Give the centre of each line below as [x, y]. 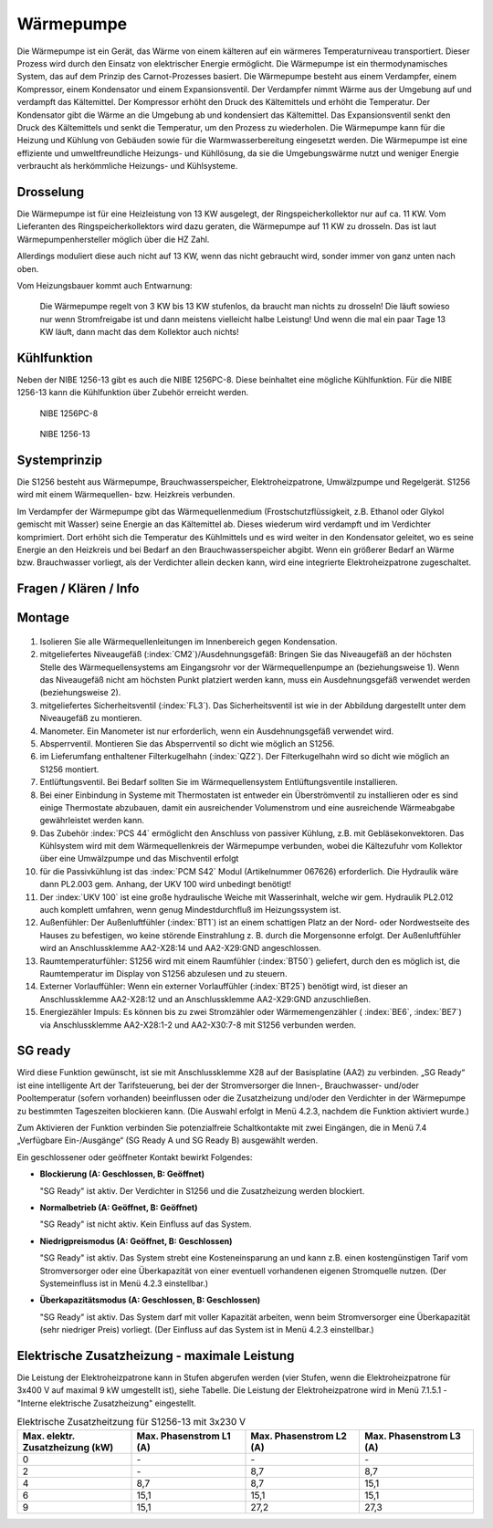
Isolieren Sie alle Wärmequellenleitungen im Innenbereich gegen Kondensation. [189, 641]
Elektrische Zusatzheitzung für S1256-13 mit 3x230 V [131, 1422]
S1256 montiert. [69, 769]
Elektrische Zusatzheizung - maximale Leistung [156, 1355]
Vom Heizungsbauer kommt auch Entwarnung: [105, 285]
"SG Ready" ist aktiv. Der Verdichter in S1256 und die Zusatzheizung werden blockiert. [202, 1190]
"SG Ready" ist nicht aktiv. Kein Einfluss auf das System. [146, 1224]
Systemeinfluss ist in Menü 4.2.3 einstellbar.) [124, 1283]
